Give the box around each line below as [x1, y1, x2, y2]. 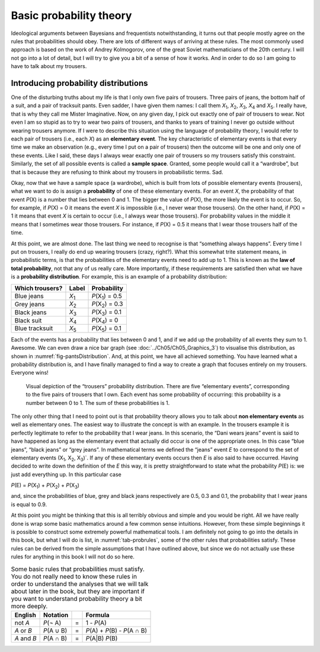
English [14, 611, 37, 619]
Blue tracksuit [14, 324, 53, 333]
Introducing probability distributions [11, 78, 148, 88]
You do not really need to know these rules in [11, 572, 137, 580]
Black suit [14, 316, 42, 324]
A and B [14, 634, 37, 643]
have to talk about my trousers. [11, 63, 87, 70]
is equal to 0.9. [11, 501, 47, 508]
